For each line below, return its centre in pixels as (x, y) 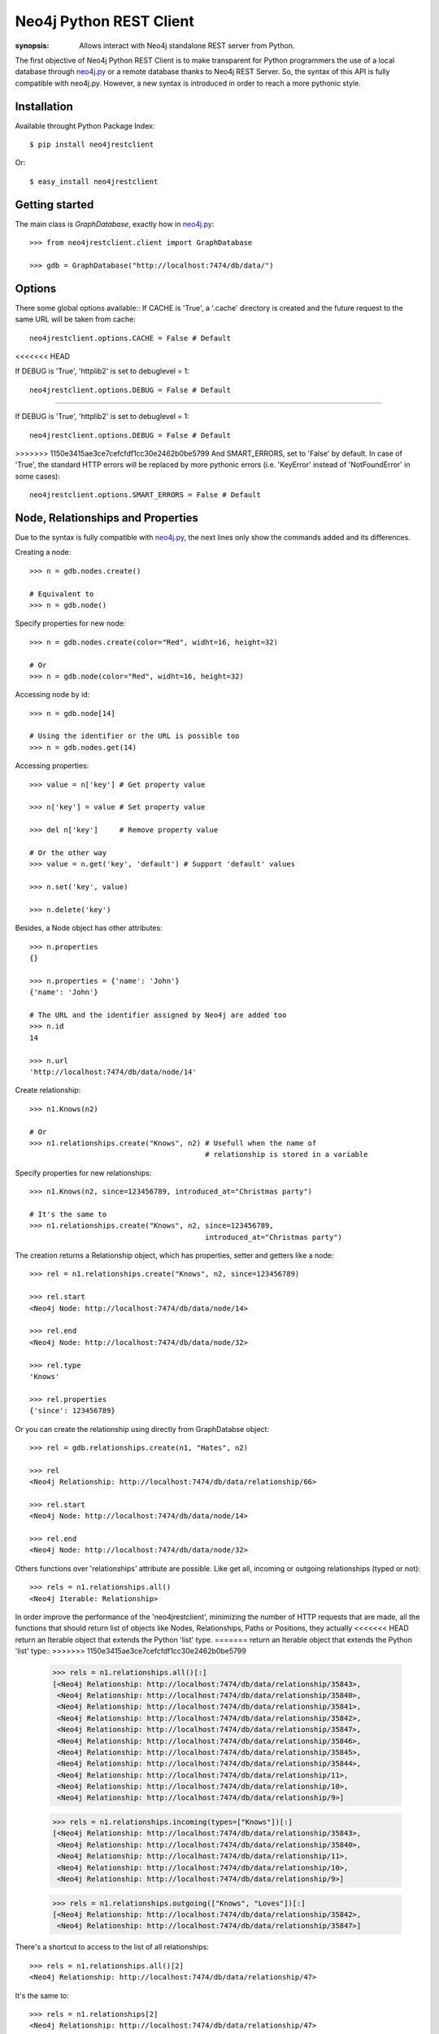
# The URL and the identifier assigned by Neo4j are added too (158, 1015)
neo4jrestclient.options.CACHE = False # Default (130, 338)
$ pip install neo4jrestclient (92, 145)
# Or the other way (68, 853)
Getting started (54, 205)
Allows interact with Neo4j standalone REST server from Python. (187, 46)
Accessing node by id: (52, 695)
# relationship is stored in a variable (286, 1154)
